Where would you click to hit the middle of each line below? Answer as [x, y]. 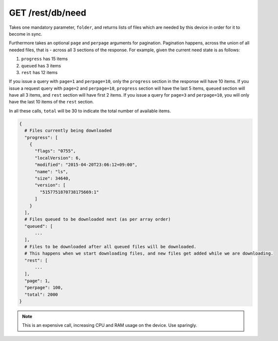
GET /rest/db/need [48, 13]
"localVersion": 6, [58, 158]
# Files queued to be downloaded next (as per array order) [98, 219]
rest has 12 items [39, 72]
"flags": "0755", [56, 151]
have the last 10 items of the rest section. [52, 102]
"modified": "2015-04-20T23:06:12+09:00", [86, 165]
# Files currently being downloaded [68, 131]
